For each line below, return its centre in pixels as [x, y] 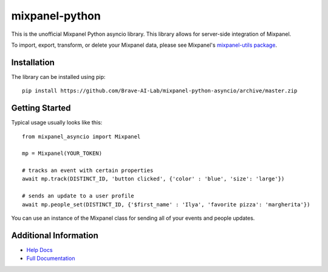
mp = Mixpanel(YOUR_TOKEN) [62, 154]
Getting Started [41, 108]
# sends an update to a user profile [78, 196]
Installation [33, 62]
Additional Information [55, 235]
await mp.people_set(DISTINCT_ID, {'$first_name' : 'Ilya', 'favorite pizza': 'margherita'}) [166, 204]
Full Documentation [51, 259]
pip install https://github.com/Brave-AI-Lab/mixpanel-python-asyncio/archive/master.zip [160, 91]
